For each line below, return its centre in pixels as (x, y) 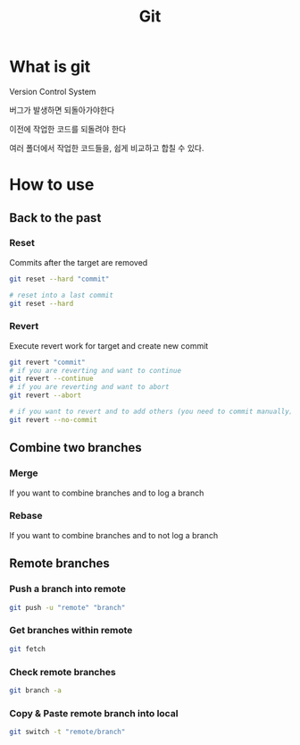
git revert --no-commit (54, 419)
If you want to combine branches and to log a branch (107, 493)
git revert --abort (46, 395)
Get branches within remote (71, 631)
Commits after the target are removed (79, 262)
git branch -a (36, 690)
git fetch (28, 649)
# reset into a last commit (62, 295)
